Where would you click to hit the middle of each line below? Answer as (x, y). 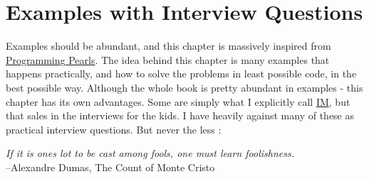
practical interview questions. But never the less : (114, 129)
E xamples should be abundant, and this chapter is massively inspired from (168, 46)
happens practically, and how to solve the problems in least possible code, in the (181, 74)
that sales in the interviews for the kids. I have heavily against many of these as (180, 115)
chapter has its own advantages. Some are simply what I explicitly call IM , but (178, 101)
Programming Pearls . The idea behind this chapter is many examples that (168, 59)
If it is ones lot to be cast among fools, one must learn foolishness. (150, 153)
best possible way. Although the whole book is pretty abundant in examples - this (184, 87)
